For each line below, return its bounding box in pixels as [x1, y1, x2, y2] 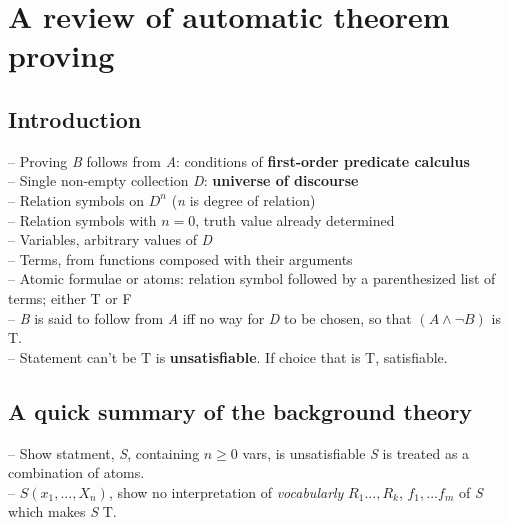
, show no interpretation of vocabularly [108, 481, 344, 502]
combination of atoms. [8, 462, 145, 483]
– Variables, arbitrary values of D [8, 229, 213, 250]
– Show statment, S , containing [8, 442, 200, 463]
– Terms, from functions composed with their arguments [8, 248, 353, 269]
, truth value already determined [195, 209, 395, 230]
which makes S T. [8, 501, 117, 522]
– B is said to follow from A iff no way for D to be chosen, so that [8, 307, 412, 328]
